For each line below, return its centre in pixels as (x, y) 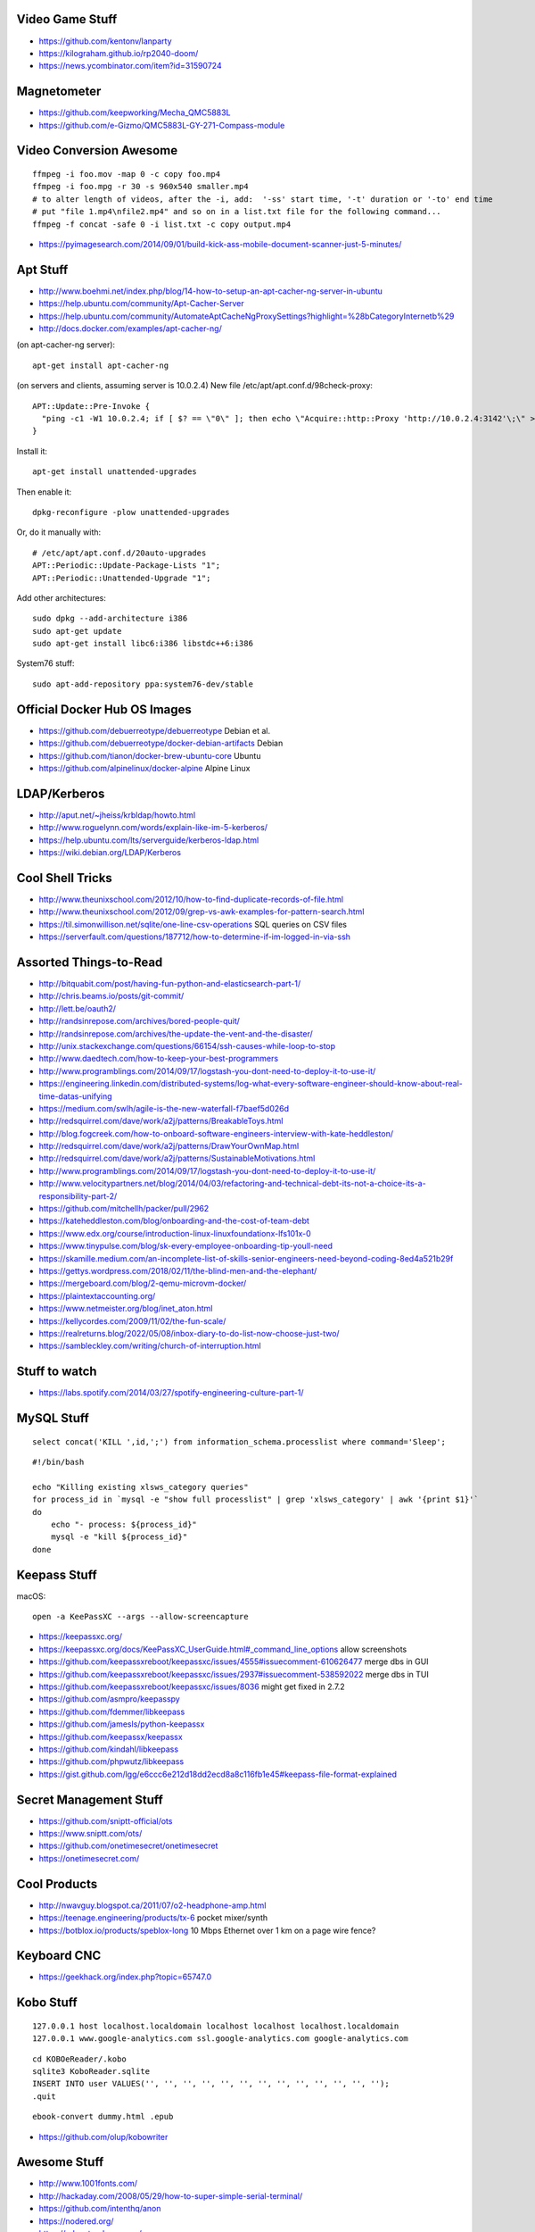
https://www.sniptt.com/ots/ (91, 1834)
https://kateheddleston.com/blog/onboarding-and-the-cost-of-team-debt (174, 1221)
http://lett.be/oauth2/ (77, 1008)
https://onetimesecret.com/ (89, 1858)
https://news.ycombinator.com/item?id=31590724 (130, 66)
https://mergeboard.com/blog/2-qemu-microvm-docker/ (143, 1283)
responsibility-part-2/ (78, 1195)
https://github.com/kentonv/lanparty (106, 41)
